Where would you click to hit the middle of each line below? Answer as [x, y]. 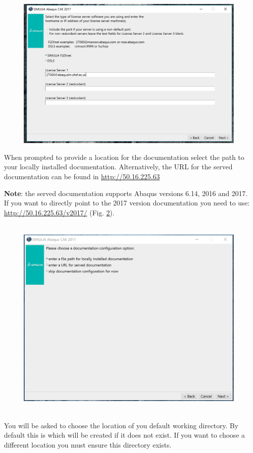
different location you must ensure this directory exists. [88, 445]
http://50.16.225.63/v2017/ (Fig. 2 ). [59, 212]
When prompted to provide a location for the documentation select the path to [124, 157]
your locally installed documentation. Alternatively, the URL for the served [118, 167]
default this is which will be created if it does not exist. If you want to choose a [125, 435]
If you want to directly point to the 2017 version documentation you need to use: [127, 203]
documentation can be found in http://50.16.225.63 [82, 176]
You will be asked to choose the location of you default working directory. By [121, 425]
